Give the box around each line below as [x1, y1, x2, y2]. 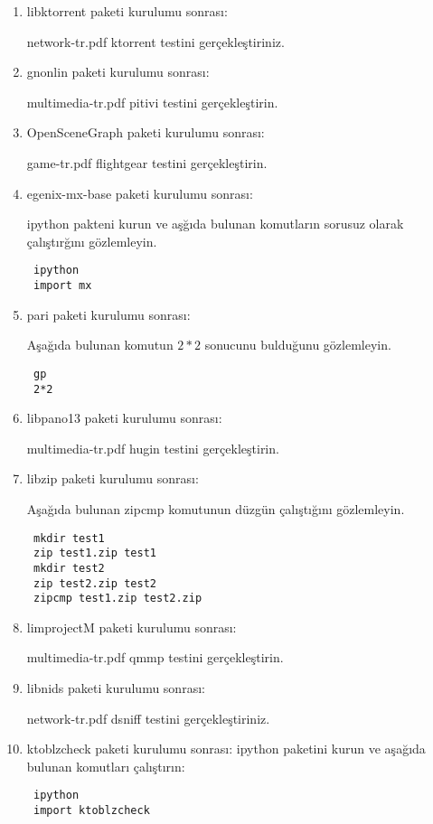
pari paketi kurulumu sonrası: [26, 304, 191, 323]
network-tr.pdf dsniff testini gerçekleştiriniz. [26, 708, 270, 727]
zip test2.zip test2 [33, 576, 156, 590]
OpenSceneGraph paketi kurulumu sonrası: [26, 123, 265, 142]
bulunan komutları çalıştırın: [26, 756, 185, 775]
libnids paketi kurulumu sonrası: [26, 679, 205, 697]
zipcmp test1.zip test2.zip [33, 592, 202, 605]
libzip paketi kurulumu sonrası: [26, 469, 199, 488]
